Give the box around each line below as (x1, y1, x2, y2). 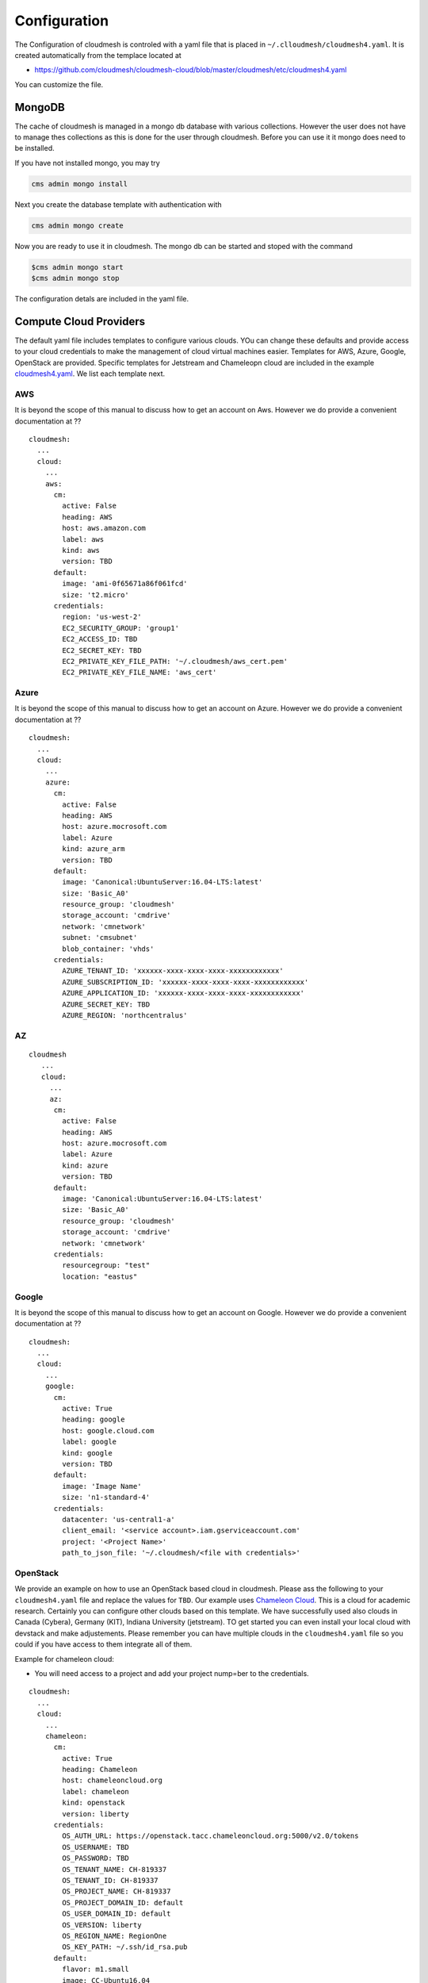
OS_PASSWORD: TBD (62, 1854, 130, 1863)
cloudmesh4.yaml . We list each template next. (14, 369, 166, 378)
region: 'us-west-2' (62, 612, 142, 622)
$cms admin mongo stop (31, 274, 120, 283)
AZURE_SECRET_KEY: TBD (62, 999, 151, 1009)
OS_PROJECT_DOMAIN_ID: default (62, 1898, 184, 1907)
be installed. (14, 144, 55, 153)
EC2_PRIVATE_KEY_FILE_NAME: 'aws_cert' (62, 668, 217, 677)
